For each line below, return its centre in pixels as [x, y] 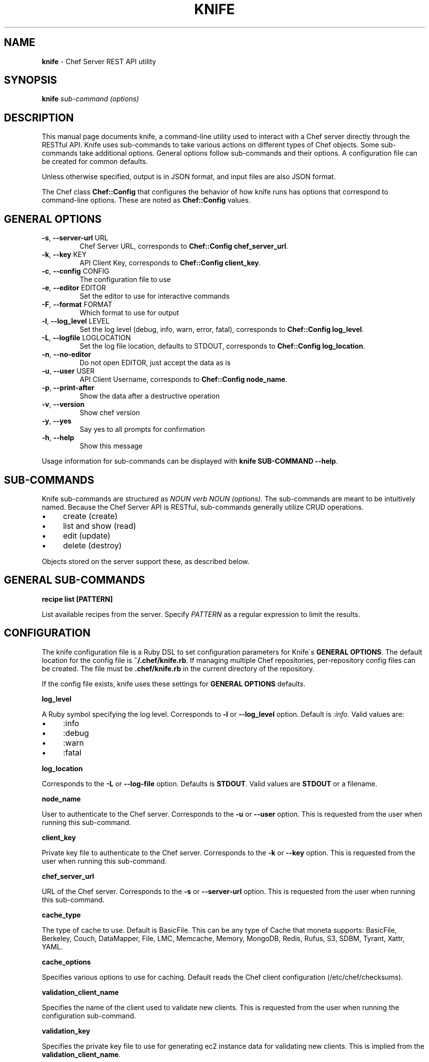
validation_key [66, 1031]
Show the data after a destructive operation [150, 396]
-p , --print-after [68, 388]
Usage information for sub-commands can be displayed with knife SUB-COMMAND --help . [190, 461]
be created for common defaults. [95, 162]
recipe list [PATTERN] [77, 599]
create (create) [90, 516]
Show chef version [110, 413]
